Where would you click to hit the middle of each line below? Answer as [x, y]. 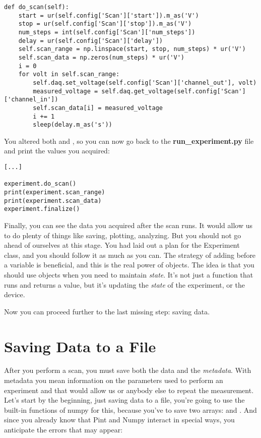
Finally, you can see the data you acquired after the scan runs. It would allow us [128, 225]
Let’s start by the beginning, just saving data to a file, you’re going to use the [124, 400]
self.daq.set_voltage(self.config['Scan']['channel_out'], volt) [145, 83]
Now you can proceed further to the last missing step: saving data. [107, 311]
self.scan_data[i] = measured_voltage [98, 108]
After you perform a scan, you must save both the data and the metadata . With [128, 370]
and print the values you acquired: [57, 151]
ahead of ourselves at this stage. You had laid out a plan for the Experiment [122, 245]
